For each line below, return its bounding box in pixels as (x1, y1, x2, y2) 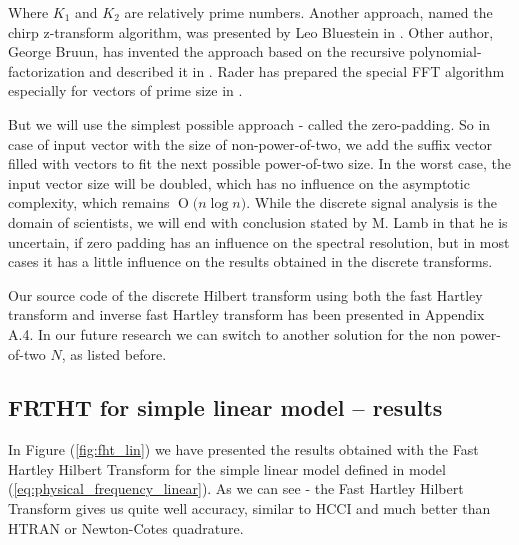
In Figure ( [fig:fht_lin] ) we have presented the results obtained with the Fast (8, 439, 479, 460)
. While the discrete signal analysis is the (246, 192, 498, 213)
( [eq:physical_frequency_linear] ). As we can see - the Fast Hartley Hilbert (8, 478, 464, 499)
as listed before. (70, 343, 167, 364)
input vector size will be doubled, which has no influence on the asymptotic (8, 172, 470, 193)
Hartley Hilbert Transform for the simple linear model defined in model (8, 458, 446, 479)
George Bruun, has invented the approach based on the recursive (8, 41, 405, 62)
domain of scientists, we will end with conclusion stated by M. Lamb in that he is (8, 211, 508, 232)
